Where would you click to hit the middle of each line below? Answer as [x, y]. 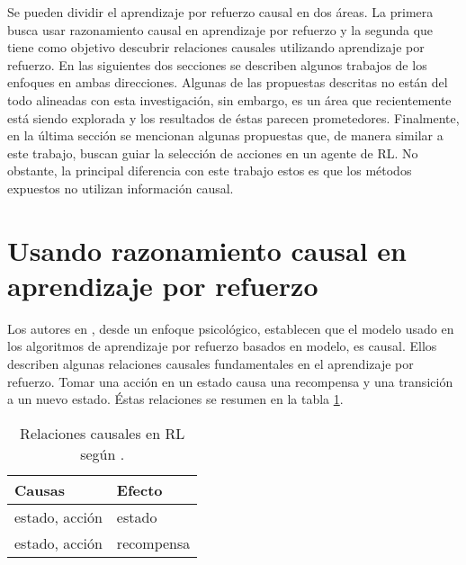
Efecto [139, 489]
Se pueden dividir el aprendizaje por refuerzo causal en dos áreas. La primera [220, 12]
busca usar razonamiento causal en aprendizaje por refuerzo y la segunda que [220, 29]
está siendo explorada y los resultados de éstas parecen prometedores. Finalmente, [233, 117]
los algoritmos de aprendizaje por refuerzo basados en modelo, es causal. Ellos [222, 346]
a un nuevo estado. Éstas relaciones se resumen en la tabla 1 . [175, 399]
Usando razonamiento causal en [207, 250]
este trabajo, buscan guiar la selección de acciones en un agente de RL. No [213, 152]
